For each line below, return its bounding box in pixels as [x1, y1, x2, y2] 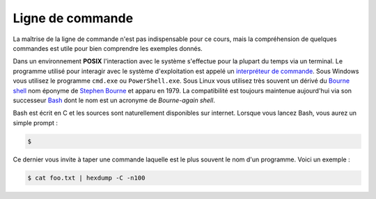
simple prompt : [13, 118, 58, 127]
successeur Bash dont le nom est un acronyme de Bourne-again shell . [13, 96, 215, 104]
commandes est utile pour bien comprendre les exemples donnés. [13, 44, 203, 52]
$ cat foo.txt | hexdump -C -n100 [27, 174, 146, 182]
